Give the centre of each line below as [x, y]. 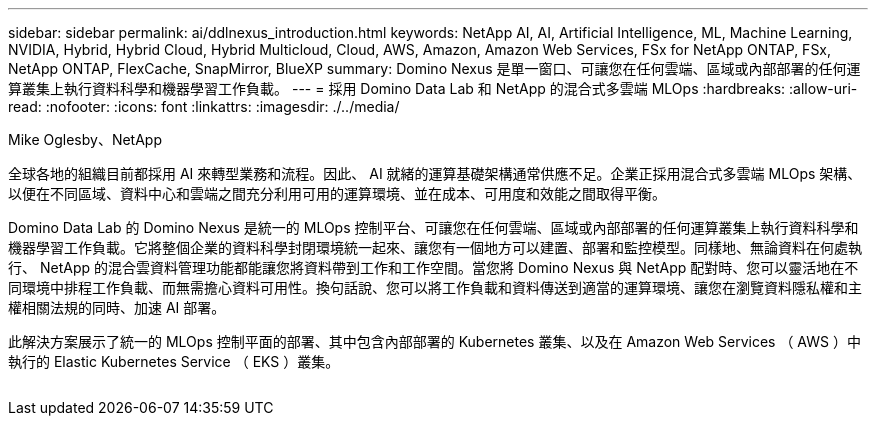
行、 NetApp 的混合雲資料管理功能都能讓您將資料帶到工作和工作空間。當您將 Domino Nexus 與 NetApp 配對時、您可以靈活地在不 [433, 267]
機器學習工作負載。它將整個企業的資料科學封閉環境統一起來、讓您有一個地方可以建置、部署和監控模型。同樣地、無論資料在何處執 [435, 247]
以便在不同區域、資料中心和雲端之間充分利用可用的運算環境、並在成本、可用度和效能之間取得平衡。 [337, 193]
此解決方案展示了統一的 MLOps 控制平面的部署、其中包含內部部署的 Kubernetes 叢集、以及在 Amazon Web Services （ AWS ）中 [434, 341]
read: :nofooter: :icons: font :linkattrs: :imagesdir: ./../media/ [204, 106]
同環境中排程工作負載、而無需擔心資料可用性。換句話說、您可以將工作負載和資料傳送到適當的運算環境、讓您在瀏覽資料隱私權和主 [435, 287]
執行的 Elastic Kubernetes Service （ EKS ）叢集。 [174, 361]
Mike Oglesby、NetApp [85, 139]
